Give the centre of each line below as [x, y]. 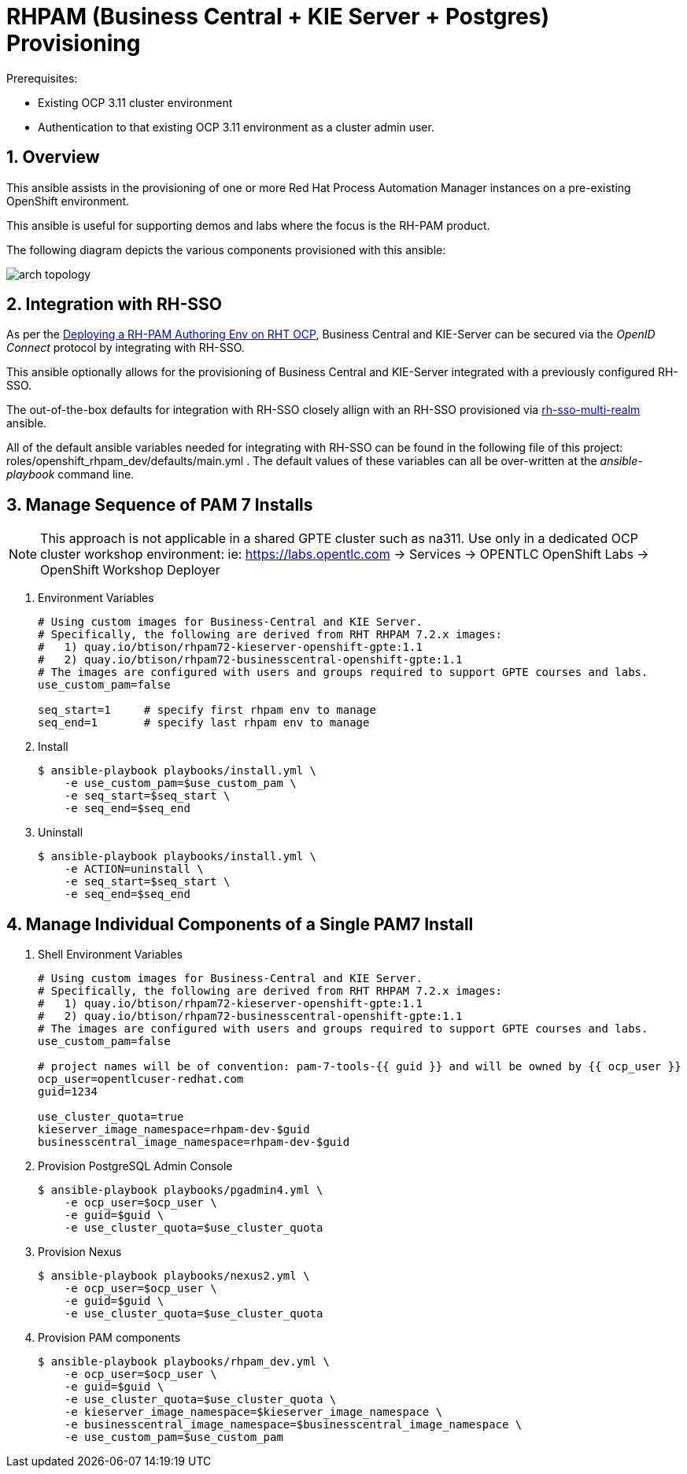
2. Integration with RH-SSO [114, 305]
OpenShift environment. [68, 201]
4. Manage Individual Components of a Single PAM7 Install [240, 924]
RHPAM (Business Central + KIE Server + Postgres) [278, 17]
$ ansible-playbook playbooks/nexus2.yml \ [174, 1276]
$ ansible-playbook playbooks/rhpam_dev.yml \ [184, 1362]
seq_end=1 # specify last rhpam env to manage [204, 723]
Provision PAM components [109, 1338]
